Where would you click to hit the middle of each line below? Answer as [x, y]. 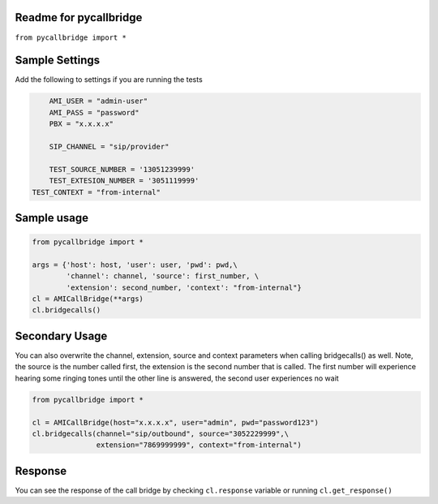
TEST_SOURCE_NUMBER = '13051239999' [122, 169]
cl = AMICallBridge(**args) [88, 299]
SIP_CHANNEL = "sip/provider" [109, 146]
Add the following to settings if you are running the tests [109, 80]
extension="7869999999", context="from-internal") [199, 445]
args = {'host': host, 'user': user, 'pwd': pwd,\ [135, 265]
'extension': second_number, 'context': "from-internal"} [184, 287]
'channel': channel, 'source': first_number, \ [163, 276]
